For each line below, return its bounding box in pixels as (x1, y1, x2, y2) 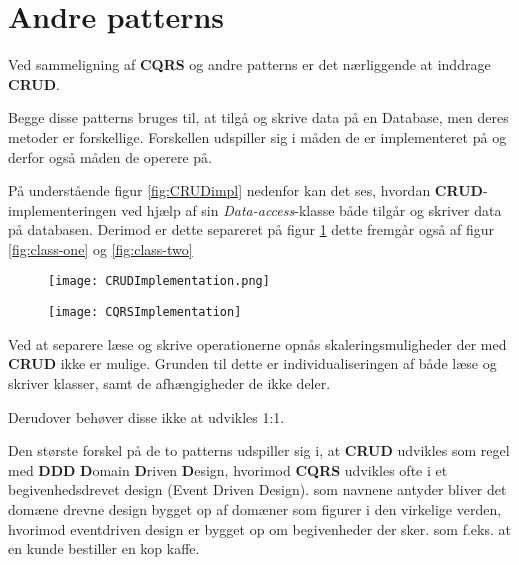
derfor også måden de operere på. (8, 146, 213, 167)
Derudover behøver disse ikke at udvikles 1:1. (8, 406, 285, 427)
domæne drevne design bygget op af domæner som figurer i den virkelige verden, (8, 498, 502, 519)
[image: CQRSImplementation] (48, 305, 242, 320)
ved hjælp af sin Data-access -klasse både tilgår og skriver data (121, 199, 502, 220)
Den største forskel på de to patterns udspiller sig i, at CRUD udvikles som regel (8, 440, 510, 461)
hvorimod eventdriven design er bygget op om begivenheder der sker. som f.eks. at (8, 518, 511, 539)
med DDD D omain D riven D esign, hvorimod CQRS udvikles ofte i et (8, 459, 448, 480)
